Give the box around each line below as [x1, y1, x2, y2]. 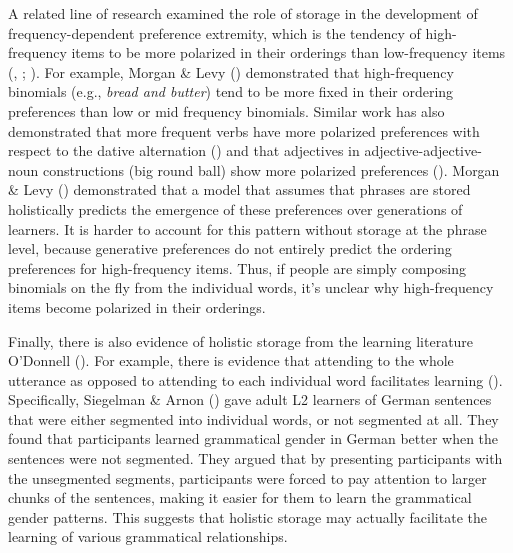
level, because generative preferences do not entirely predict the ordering [8, 238, 452, 259]
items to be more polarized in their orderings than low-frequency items [71, 42, 506, 63]
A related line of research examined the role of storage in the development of [8, 3, 478, 23]
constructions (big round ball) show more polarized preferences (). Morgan [43, 159, 500, 180]
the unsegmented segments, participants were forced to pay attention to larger [8, 467, 487, 488]
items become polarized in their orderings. [8, 296, 266, 317]
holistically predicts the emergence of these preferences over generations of [8, 198, 463, 219]
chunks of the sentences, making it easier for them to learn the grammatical [8, 487, 472, 508]
